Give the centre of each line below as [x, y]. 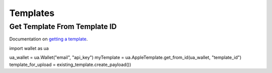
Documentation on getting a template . [49, 39]
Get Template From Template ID [63, 26]
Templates [32, 13]
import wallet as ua [29, 48]
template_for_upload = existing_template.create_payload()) [70, 64]
